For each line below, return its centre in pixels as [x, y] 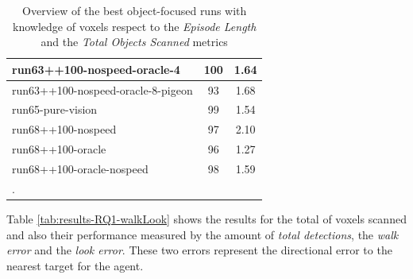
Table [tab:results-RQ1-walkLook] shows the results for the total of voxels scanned [206, 218]
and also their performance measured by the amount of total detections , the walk [203, 234]
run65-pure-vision [55, 109]
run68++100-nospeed [64, 129]
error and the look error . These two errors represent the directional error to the [199, 250]
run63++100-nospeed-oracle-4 [96, 69]
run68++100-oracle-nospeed [80, 169]
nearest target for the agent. [75, 265]
